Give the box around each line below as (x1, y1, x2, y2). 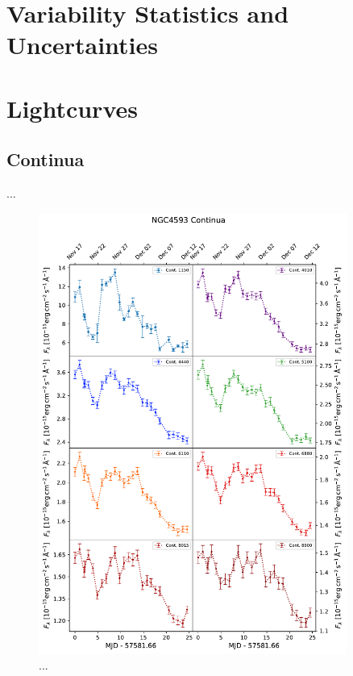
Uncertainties (6, 28, 159, 61)
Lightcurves (6, 91, 138, 124)
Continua (6, 147, 85, 172)
